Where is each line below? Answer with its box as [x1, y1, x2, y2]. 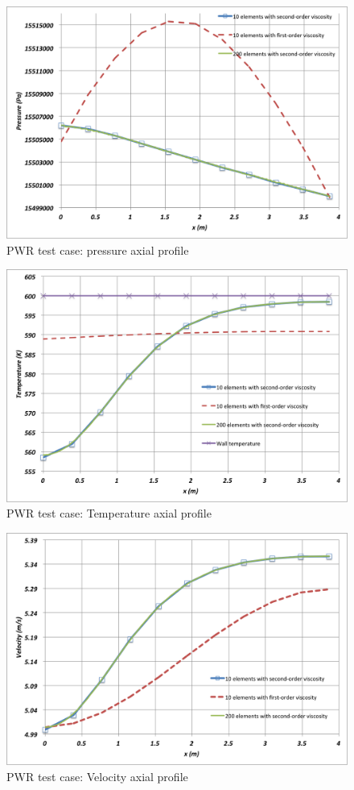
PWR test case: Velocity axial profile [6, 767, 188, 784]
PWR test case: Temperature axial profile [6, 505, 212, 522]
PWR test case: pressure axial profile [6, 241, 189, 258]
